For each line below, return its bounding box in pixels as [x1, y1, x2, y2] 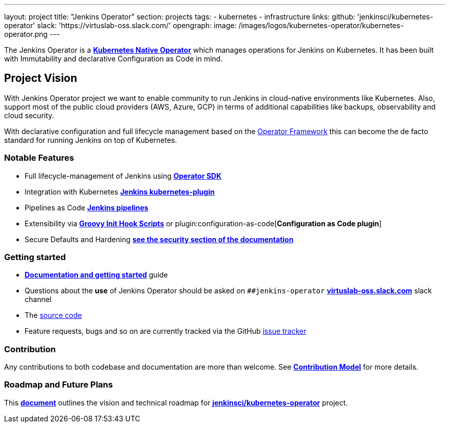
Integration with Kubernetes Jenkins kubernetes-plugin [25, 187, 215, 196]
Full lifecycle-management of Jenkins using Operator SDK [25, 171, 222, 180]
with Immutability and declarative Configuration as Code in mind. [4, 54, 223, 63]
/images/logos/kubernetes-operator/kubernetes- [238, 21, 404, 30]
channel [25, 295, 52, 304]
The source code [25, 311, 82, 320]
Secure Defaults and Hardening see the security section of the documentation [25, 234, 294, 244]
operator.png [4, 30, 48, 38]
